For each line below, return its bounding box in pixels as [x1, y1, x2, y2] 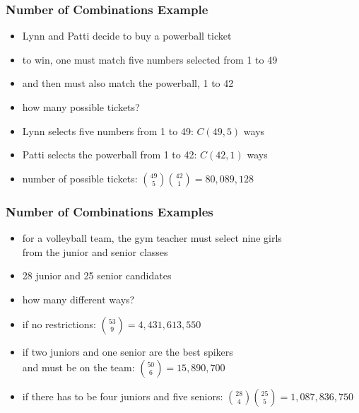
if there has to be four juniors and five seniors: [22, 388, 223, 403]
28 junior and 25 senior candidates [22, 268, 172, 283]
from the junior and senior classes [22, 244, 168, 259]
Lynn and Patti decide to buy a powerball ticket [22, 28, 232, 43]
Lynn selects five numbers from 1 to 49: [22, 123, 194, 138]
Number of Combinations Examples [6, 202, 213, 220]
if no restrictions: [22, 317, 96, 332]
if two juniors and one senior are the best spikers [22, 344, 233, 359]
